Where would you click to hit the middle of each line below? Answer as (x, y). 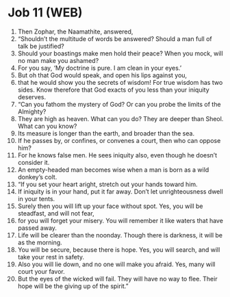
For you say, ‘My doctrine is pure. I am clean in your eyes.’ (100, 68)
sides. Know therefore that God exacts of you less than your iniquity (113, 90)
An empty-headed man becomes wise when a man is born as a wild (113, 170)
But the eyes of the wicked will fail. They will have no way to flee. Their (117, 279)
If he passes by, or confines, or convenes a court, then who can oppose (119, 140)
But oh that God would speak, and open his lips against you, (102, 75)
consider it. (34, 162)
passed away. (37, 228)
